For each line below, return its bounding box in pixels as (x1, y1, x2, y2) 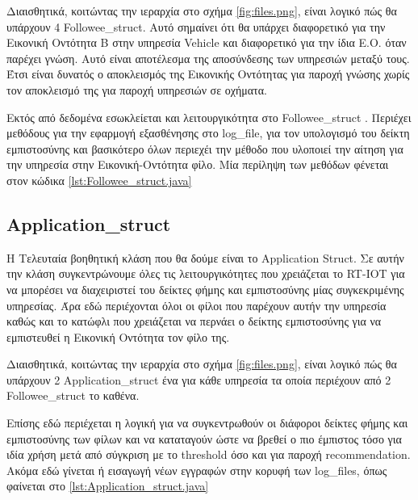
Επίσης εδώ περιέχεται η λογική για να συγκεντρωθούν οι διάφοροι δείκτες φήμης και (6, 414, 408, 431)
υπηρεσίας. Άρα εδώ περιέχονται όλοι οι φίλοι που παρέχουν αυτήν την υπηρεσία (6, 296, 387, 313)
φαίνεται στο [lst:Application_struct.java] (6, 477, 209, 494)
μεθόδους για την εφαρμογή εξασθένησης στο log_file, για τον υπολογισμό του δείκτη (6, 124, 410, 141)
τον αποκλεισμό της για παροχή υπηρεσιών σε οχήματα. (6, 81, 267, 98)
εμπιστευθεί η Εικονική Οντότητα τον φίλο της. (6, 328, 230, 345)
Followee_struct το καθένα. (6, 387, 140, 404)
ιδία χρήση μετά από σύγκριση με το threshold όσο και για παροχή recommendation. (6, 446, 411, 463)
